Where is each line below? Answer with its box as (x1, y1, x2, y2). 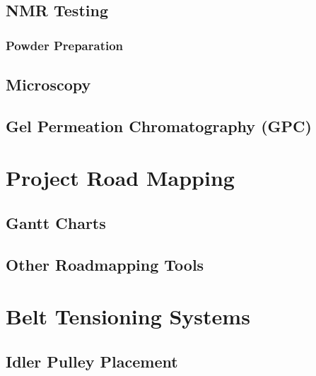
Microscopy (6, 74, 91, 95)
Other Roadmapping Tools (6, 253, 204, 275)
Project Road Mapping (6, 163, 235, 192)
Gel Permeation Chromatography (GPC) (6, 114, 312, 136)
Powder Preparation (6, 36, 124, 54)
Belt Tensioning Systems (6, 302, 250, 331)
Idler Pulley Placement (6, 350, 178, 372)
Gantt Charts (6, 211, 106, 233)
